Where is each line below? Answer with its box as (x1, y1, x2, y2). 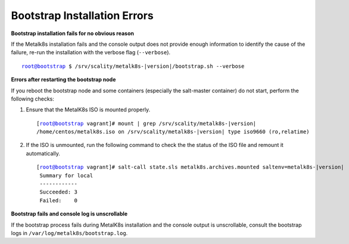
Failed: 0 (39, 197, 77, 204)
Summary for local (39, 172, 94, 179)
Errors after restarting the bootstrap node (11, 76, 116, 83)
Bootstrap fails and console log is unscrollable (11, 210, 128, 217)
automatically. (26, 149, 61, 157)
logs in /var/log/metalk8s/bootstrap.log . (11, 229, 128, 236)
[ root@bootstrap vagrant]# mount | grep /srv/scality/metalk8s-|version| (36, 120, 257, 127)
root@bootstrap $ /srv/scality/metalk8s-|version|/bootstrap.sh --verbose (21, 62, 245, 70)
